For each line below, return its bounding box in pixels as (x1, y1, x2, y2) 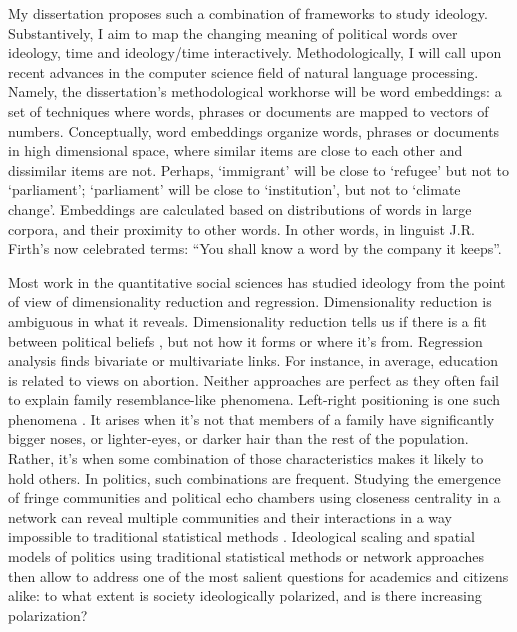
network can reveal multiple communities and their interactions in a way (8, 506, 453, 527)
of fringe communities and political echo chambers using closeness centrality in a (8, 487, 501, 508)
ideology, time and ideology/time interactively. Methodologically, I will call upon (8, 42, 502, 63)
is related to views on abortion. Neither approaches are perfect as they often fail (8, 369, 499, 390)
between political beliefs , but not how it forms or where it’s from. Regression (8, 330, 483, 351)
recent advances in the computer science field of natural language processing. (8, 61, 479, 82)
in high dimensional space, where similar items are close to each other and (8, 140, 463, 161)
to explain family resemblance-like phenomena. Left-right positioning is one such (8, 389, 501, 410)
